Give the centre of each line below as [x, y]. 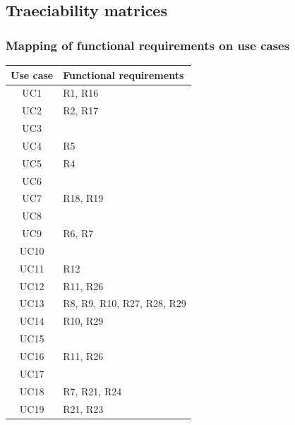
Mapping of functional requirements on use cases [148, 45]
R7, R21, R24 [92, 391]
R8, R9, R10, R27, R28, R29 [125, 303]
